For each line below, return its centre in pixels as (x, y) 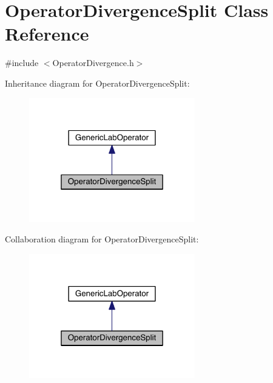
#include (22, 63)
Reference (47, 34)
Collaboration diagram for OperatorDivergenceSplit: (102, 239)
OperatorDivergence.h (93, 63)
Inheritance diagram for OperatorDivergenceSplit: (97, 83)
